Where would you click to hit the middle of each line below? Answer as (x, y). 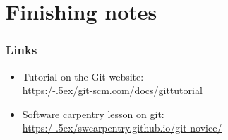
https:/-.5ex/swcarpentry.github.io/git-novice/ (122, 128)
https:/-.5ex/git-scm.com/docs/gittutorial (112, 90)
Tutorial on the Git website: (83, 76)
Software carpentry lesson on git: (93, 113)
